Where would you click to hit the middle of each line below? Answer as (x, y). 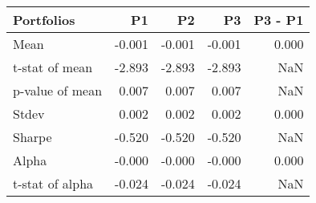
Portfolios (44, 20)
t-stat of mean (53, 67)
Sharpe (32, 137)
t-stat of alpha (53, 183)
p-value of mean (58, 90)
